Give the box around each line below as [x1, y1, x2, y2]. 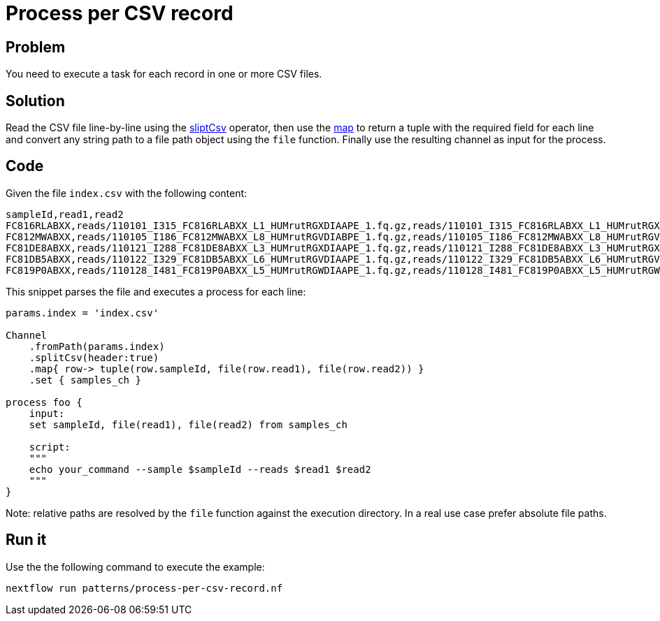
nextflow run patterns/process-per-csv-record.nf [6, 582, 283, 594]
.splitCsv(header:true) [29, 351, 159, 363]
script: [29, 441, 71, 453]
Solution [6, 92, 65, 110]
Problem [6, 38, 66, 56]
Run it [6, 531, 47, 549]
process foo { [6, 396, 82, 408]
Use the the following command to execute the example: [6, 560, 265, 573]
